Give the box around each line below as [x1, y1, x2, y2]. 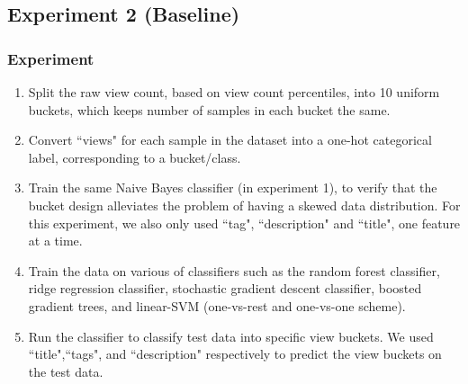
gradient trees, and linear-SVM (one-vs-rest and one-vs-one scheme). [28, 296, 406, 315]
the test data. [28, 362, 103, 380]
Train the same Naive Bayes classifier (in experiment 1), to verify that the [28, 178, 437, 197]
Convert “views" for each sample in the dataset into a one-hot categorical [28, 130, 432, 149]
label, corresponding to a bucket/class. [28, 147, 241, 166]
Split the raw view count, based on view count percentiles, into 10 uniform [28, 83, 440, 101]
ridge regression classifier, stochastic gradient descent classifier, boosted [28, 279, 422, 298]
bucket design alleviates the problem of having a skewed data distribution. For [28, 195, 461, 214]
